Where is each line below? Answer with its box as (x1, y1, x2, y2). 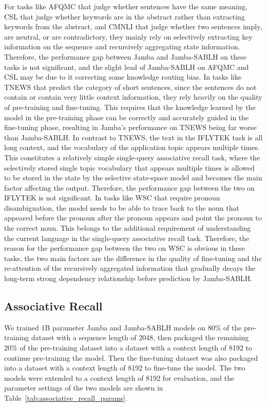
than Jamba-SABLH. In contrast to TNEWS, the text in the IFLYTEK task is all (4, 132, 263, 142)
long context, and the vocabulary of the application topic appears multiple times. (4, 142, 260, 153)
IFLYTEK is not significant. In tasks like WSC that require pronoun (4, 192, 220, 203)
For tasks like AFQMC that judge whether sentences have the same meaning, (4, 1, 247, 11)
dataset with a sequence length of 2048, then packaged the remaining (31, 332, 249, 343)
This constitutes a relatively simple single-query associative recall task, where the (4, 152, 260, 162)
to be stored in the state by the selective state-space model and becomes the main (4, 172, 262, 183)
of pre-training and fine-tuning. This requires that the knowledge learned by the (4, 101, 256, 112)
